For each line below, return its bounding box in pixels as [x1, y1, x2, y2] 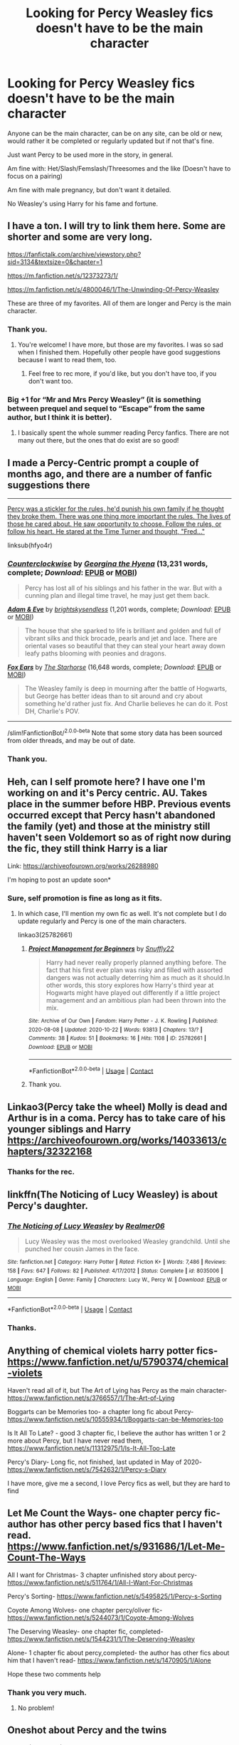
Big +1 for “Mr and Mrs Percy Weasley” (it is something [7, 394, 201, 404]
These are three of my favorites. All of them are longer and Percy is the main [7, 299, 231, 307]
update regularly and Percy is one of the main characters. [17, 917, 187, 926]
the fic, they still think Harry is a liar [7, 843, 168, 855]
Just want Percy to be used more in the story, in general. [7, 150, 174, 159]
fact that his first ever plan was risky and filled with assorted [46, 966, 223, 974]
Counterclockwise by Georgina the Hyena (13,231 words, [7, 559, 208, 569]
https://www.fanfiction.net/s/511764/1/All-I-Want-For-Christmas [7, 1578, 193, 1586]
